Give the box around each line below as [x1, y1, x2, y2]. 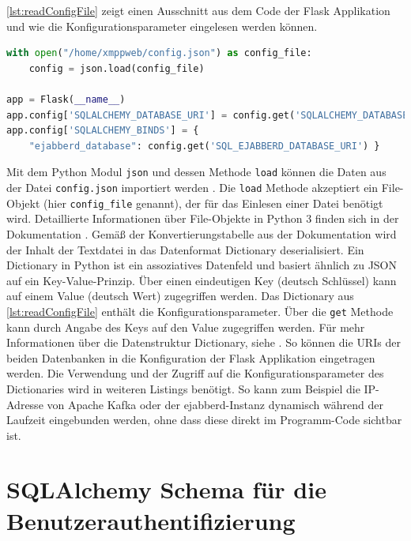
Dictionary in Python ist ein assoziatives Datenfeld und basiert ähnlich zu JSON [6, 257, 398, 273]
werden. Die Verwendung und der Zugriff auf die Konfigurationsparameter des [6, 365, 384, 381]
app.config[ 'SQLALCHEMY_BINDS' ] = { [6, 125, 199, 137]
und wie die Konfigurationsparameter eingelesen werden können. [6, 17, 318, 34]
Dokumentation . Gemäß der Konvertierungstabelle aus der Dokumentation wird [6, 225, 397, 242]
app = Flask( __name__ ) [6, 93, 126, 105]
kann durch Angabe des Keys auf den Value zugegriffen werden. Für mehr [6, 318, 365, 335]
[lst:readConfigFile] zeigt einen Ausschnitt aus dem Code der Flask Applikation [6, 2, 390, 18]
